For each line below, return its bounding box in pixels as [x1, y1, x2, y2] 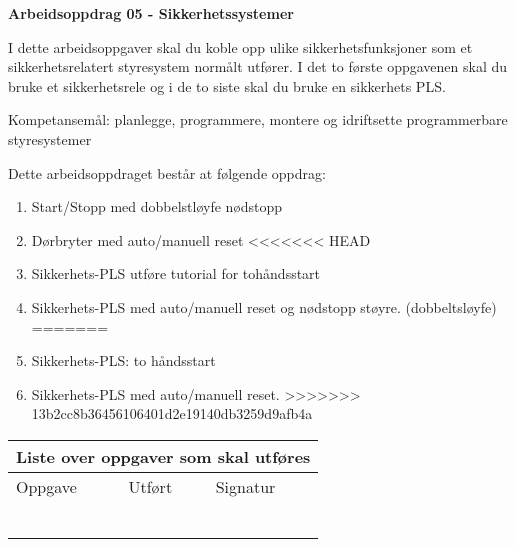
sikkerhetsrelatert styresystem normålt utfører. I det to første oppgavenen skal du [8, 56, 507, 77]
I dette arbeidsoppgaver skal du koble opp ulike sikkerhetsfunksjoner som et [8, 36, 473, 57]
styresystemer [8, 128, 92, 149]
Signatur [215, 474, 276, 498]
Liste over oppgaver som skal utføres [16, 444, 311, 468]
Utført [128, 474, 173, 498]
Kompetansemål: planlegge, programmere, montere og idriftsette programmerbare [8, 109, 508, 130]
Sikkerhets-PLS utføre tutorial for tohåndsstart [31, 263, 321, 284]
